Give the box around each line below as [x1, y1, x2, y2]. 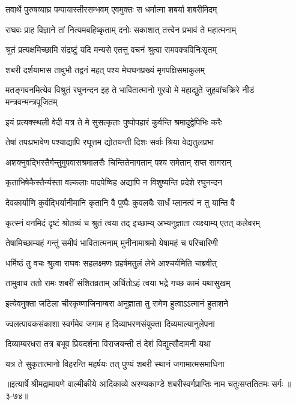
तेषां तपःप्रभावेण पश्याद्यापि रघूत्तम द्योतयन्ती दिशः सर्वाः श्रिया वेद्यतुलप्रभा [5, 136, 214, 148]
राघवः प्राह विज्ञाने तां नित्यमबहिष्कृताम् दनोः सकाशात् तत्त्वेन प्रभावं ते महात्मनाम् [5, 23, 237, 35]
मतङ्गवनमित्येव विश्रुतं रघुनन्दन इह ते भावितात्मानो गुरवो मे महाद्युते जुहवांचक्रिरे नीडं [5, 83, 255, 96]
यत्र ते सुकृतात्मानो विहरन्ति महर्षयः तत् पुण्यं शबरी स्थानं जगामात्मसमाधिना [5, 357, 225, 370]
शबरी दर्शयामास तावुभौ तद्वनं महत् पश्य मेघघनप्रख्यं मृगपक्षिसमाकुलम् [5, 63, 205, 76]
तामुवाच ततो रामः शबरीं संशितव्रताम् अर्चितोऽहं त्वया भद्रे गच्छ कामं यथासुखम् [5, 277, 231, 289]
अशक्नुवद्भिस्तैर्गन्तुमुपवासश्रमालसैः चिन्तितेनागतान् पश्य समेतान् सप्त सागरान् [5, 155, 232, 168]
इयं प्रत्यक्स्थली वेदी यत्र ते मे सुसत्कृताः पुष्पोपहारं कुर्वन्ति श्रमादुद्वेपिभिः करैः [5, 115, 223, 128]
